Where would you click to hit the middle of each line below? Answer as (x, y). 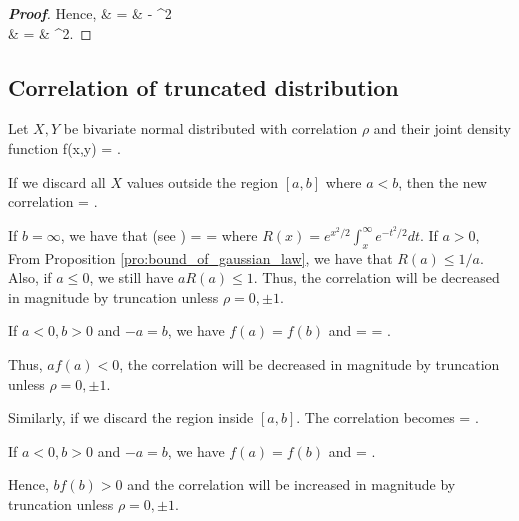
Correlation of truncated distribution (203, 86)
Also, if (30, 277)
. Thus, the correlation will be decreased (376, 277)
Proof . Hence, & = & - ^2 (90, 13)
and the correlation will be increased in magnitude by (291, 484)
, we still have (131, 277)
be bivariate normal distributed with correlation (210, 128)
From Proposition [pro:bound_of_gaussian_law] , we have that (200, 257)
